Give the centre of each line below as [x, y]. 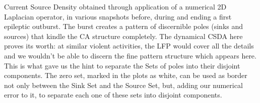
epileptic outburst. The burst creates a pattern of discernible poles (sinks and [124, 26]
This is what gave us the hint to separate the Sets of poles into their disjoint [122, 65]
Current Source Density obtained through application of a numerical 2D [115, 6]
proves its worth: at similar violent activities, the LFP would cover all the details [129, 46]
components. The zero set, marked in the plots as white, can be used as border [126, 75]
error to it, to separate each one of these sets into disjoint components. [113, 95]
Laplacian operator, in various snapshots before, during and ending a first [118, 16]
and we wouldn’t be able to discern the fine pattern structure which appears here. [130, 55]
